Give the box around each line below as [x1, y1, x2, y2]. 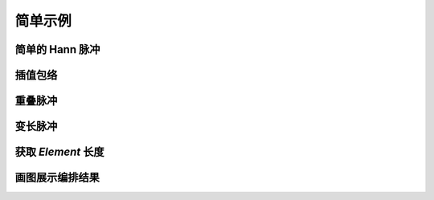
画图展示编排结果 [14, 171, 100, 185]
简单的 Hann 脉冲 [14, 43, 100, 56]
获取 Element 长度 [14, 145, 104, 159]
